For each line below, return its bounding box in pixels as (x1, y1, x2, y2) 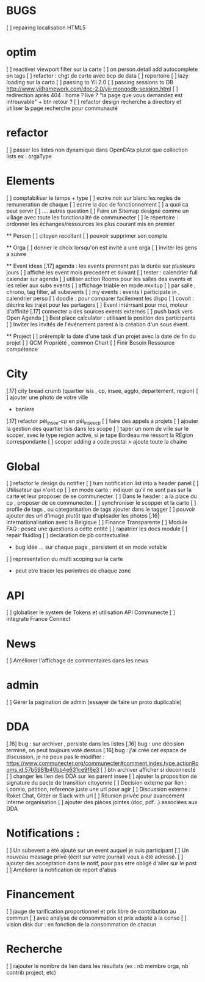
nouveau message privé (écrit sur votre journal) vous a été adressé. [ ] (6, 853, 184, 860)
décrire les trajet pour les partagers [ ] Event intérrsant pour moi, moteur (6, 301, 188, 309)
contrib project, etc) (6, 969, 57, 976)
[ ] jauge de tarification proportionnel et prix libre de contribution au (6, 908, 176, 915)
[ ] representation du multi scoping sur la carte (6, 555, 123, 563)
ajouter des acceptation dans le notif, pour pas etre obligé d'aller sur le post (6, 860, 197, 867)
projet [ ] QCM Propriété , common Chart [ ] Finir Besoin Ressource (6, 339, 175, 346)
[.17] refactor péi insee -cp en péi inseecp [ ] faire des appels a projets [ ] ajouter (6, 417, 199, 426)
